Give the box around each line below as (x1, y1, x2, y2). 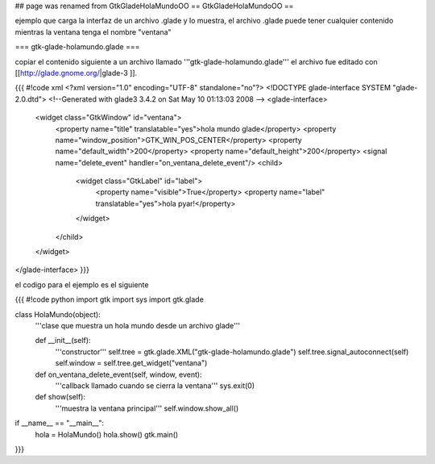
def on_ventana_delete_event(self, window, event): (35, 370, 202, 379)
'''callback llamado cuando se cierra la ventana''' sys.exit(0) (55, 380, 255, 391)
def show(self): (35, 392, 86, 402)
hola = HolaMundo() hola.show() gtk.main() (35, 429, 179, 439)
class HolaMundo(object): (14, 309, 101, 319)
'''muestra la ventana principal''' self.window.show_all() (55, 403, 239, 413)
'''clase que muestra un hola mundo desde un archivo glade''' (35, 320, 241, 330)
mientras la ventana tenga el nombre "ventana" (14, 27, 172, 36)
